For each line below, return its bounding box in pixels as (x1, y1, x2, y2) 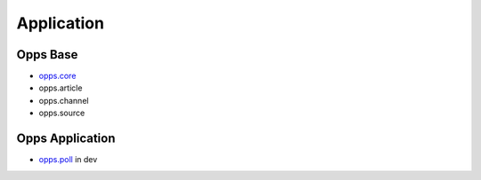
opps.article (38, 82, 83, 93)
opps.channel (38, 95, 89, 106)
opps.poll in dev (38, 154, 98, 165)
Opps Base (16, 47, 78, 62)
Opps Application (16, 131, 116, 146)
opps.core (38, 71, 77, 82)
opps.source (38, 107, 86, 119)
